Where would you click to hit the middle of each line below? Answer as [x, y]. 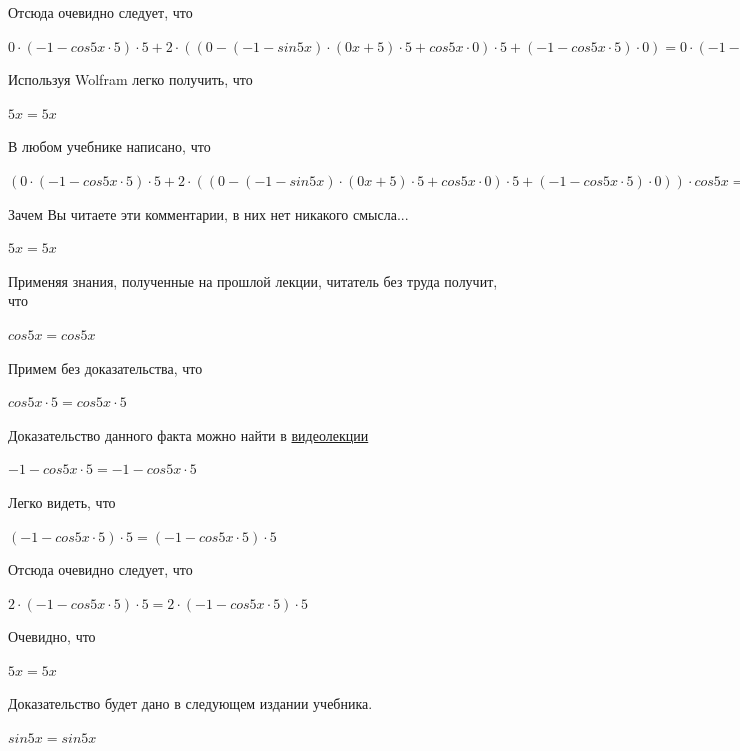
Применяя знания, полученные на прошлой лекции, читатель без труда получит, [253, 280]
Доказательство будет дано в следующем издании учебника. [190, 703]
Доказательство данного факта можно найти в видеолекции [188, 434]
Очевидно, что [52, 636]
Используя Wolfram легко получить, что [130, 79]
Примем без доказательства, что [105, 367]
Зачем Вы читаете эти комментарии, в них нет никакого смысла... [208, 213]
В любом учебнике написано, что [109, 146]
